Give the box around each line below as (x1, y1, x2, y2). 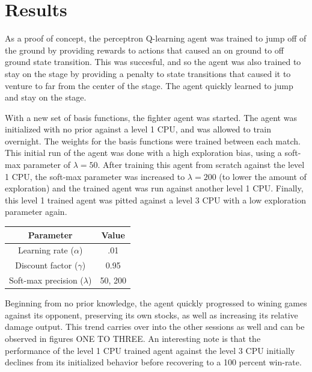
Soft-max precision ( (9, 274, 84, 287)
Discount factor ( (15, 259, 78, 271)
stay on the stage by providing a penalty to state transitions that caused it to (5, 67, 291, 79)
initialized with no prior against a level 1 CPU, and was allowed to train (5, 123, 272, 135)
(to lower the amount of (219, 170, 307, 182)
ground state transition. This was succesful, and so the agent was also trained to (5, 55, 301, 68)
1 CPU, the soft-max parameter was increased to (5, 170, 185, 182)
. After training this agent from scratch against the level (97, 158, 305, 171)
